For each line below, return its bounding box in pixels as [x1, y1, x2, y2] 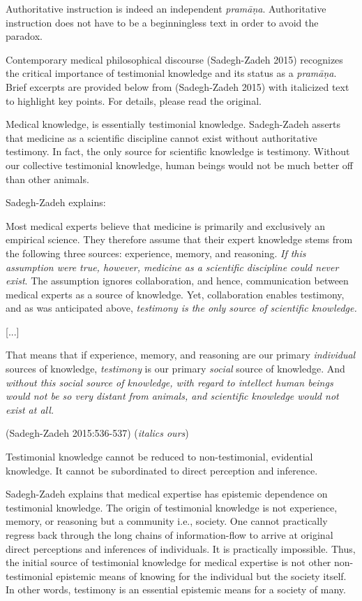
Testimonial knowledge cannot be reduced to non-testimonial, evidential [6, 449, 313, 464]
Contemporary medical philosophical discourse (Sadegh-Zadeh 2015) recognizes [6, 52, 343, 66]
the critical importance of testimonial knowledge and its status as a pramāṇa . [6, 66, 337, 80]
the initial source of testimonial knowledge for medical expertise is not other [6, 555, 331, 570]
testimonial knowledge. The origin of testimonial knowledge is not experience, [6, 500, 338, 514]
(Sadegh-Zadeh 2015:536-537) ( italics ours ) [6, 426, 189, 440]
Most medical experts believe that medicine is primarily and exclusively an [6, 218, 326, 233]
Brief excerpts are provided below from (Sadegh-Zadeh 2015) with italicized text [6, 79, 349, 94]
